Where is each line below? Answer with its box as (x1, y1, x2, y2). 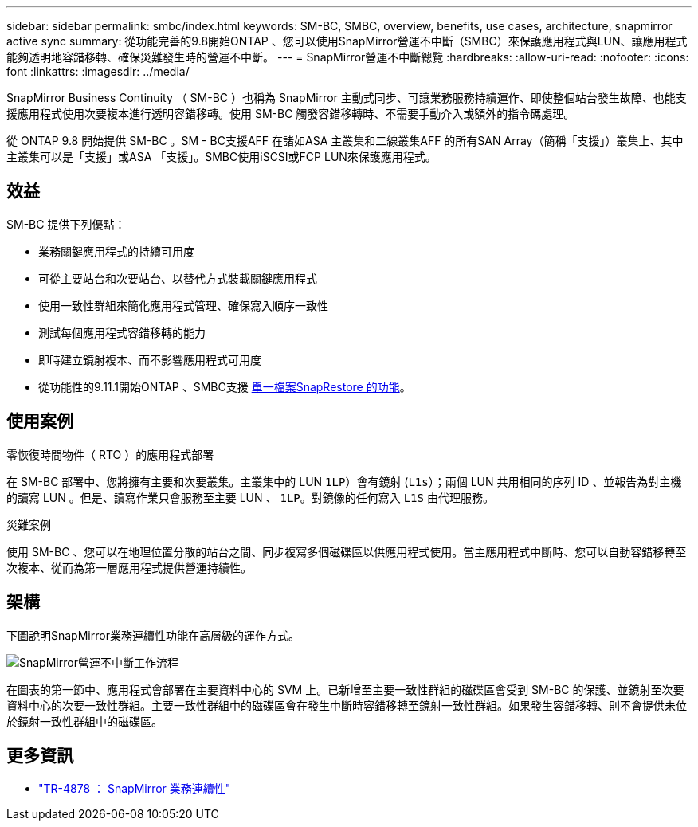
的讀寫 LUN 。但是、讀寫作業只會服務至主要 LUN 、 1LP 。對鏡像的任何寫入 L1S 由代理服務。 (6, 490, 494, 504)
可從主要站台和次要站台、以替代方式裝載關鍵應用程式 (38, 271, 317, 285)
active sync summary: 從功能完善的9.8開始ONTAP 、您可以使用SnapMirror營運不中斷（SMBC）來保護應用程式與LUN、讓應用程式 (6, 34, 688, 48)
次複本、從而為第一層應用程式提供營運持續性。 (6, 560, 252, 574)
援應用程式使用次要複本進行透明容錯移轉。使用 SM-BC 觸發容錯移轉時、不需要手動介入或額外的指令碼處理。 (6, 107, 575, 120)
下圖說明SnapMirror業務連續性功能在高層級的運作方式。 (6, 628, 300, 642)
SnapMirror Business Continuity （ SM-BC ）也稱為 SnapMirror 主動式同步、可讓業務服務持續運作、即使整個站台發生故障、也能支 (6, 91, 687, 104)
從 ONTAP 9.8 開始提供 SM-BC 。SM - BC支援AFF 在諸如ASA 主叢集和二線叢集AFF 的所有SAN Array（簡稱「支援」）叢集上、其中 (6, 134, 684, 147)
